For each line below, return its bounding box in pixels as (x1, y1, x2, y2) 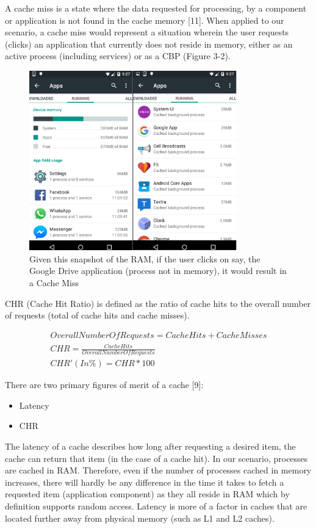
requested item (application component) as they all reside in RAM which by (5, 488, 290, 500)
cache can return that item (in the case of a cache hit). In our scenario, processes (5, 452, 308, 464)
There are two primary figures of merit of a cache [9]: (5, 378, 204, 391)
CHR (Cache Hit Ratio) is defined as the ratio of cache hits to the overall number (5, 297, 311, 309)
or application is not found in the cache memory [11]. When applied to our (5, 13, 284, 26)
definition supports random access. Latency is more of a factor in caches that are (5, 500, 307, 513)
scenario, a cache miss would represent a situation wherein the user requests (5, 26, 289, 38)
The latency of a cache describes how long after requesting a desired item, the (5, 440, 296, 453)
